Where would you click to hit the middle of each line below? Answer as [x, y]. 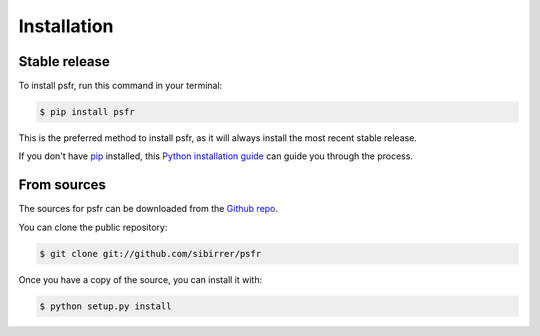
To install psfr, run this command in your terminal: [120, 86]
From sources [62, 185]
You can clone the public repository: [93, 227]
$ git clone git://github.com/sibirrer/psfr [150, 253]
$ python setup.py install [105, 306]
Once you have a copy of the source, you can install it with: [140, 279]
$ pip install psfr [87, 112]
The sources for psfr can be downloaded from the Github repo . [148, 209]
